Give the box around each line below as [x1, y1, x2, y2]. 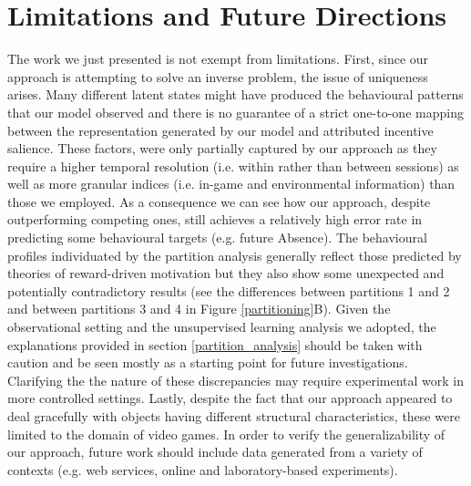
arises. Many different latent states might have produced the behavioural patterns [7, 85, 464, 104]
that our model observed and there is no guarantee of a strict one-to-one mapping [7, 102, 464, 121]
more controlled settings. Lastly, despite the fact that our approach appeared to [7, 388, 453, 408]
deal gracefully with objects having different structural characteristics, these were [7, 407, 460, 425]
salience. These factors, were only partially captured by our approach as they [7, 139, 437, 158]
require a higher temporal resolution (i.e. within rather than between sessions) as [7, 156, 459, 175]
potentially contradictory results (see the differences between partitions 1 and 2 [7, 281, 450, 300]
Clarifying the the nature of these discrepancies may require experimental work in [7, 370, 465, 389]
